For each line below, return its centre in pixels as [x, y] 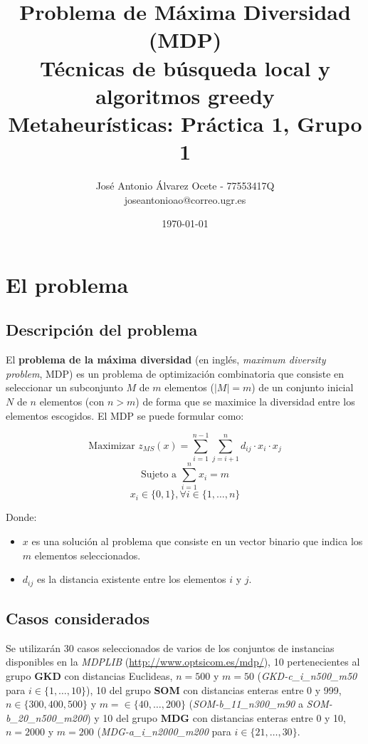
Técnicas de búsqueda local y [185, 67]
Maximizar [112, 446]
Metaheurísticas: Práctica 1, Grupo [185, 123]
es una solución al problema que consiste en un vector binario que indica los [197, 541]
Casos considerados [78, 618]
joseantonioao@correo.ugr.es [185, 199]
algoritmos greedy [185, 95]
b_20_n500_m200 [47, 717]
